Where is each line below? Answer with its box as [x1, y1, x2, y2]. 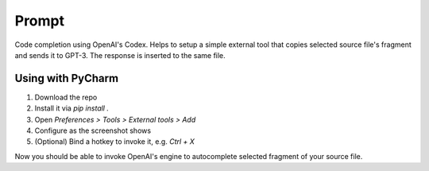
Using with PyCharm [14, 72, 119, 85]
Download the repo [34, 92, 98, 102]
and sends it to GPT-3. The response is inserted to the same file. [14, 50, 226, 60]
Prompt [14, 12, 65, 29]
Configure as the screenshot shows [34, 126, 151, 135]
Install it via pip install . [34, 103, 109, 113]
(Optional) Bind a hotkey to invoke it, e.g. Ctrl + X [34, 137, 195, 146]
